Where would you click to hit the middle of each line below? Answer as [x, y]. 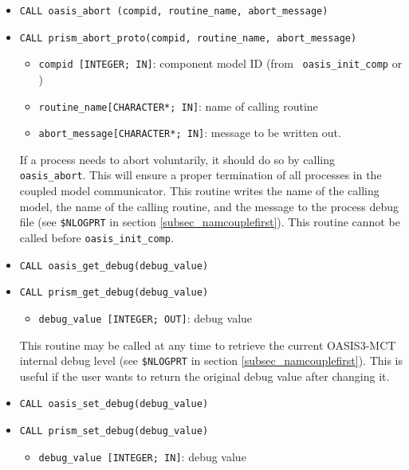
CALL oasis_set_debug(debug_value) [114, 404]
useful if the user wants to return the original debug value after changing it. [204, 376]
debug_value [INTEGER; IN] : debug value [142, 456]
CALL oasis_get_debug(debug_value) [114, 266]
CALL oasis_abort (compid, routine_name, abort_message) [174, 11]
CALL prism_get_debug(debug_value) [114, 293]
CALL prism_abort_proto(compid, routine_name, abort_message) [188, 38]
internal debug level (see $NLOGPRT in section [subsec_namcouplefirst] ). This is [211, 360]
